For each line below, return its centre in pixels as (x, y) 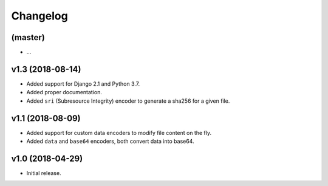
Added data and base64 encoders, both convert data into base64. (110, 141)
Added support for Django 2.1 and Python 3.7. (83, 84)
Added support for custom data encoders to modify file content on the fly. (119, 133)
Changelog (39, 16)
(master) (28, 37)
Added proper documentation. (64, 92)
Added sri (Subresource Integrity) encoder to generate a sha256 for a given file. (128, 101)
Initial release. (44, 173)
